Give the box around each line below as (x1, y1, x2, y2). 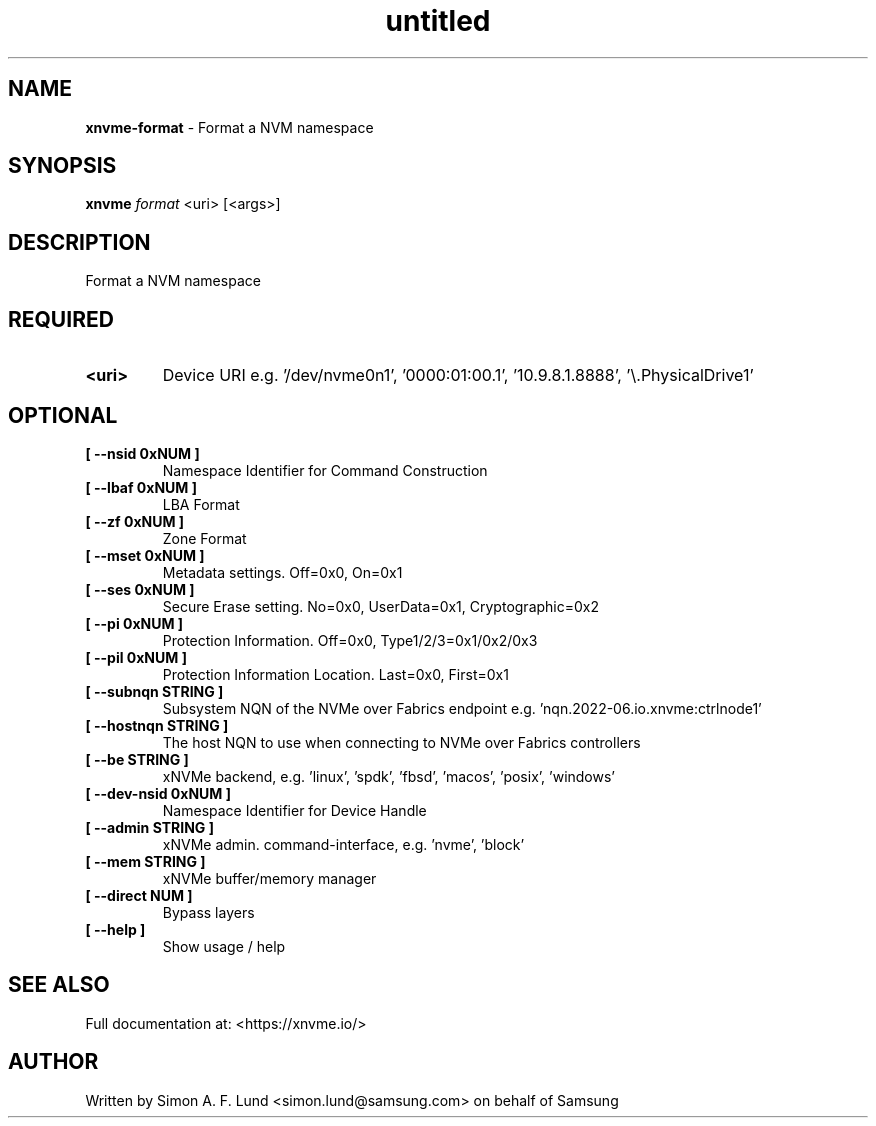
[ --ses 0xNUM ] (85, 580, 195, 598)
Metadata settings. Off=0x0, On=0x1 (162, 563, 403, 581)
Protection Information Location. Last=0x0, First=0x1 (162, 665, 509, 683)
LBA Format (162, 495, 240, 513)
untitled (385, 4, 491, 38)
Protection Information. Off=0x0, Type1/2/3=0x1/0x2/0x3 (162, 631, 538, 649)
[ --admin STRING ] (85, 818, 214, 836)
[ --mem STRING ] (85, 852, 206, 870)
